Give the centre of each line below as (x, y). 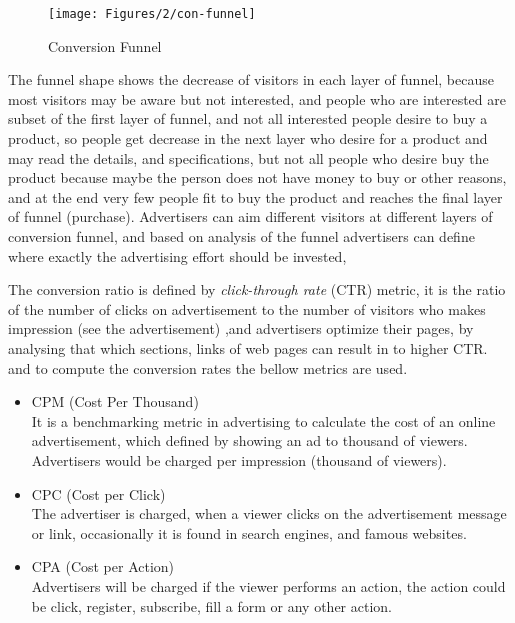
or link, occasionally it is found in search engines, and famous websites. (249, 532)
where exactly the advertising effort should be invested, (177, 255)
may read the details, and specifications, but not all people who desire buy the (248, 157)
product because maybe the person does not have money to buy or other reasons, (257, 177)
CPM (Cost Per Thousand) (115, 401)
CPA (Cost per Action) (103, 566)
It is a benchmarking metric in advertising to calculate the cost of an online (263, 420)
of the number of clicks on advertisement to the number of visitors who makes (247, 308)
